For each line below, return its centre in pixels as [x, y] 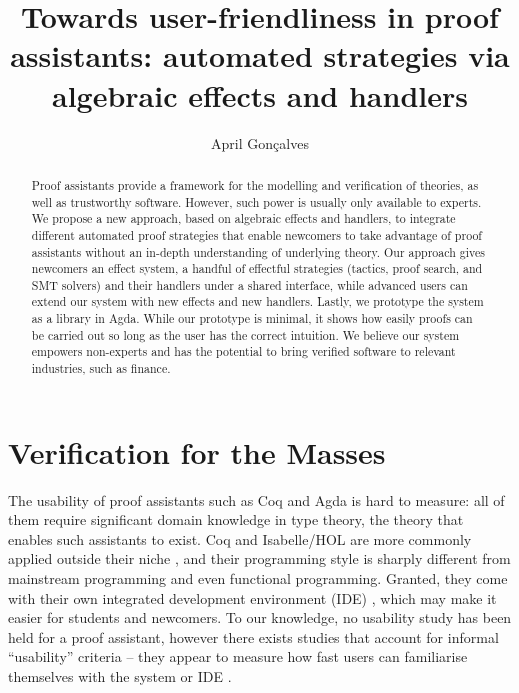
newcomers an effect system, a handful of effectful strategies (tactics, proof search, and [257, 268]
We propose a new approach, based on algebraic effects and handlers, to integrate [243, 218]
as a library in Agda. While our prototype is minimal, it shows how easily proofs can [252, 318]
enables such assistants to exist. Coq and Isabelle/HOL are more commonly [240, 538]
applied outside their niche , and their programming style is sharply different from [259, 558]
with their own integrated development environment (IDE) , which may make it [252, 597]
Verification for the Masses [197, 451]
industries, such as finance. [101, 368]
